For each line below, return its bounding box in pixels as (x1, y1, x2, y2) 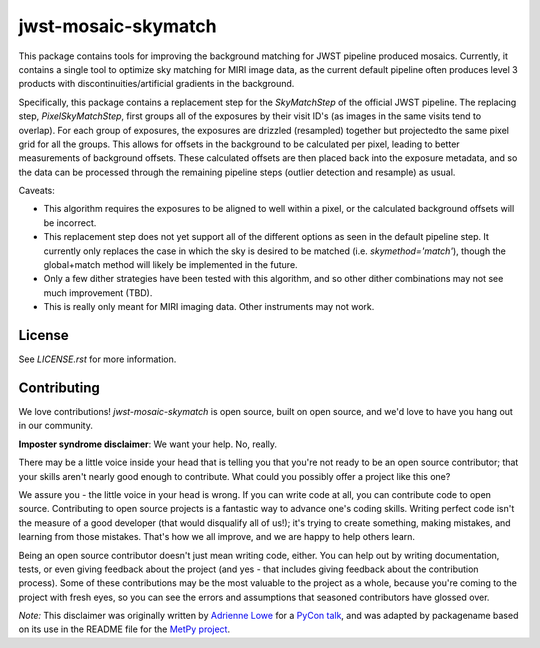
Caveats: (18, 185, 55, 197)
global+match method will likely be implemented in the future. (43, 259, 299, 271)
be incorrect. (43, 216, 97, 229)
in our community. (18, 420, 94, 432)
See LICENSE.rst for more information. (18, 353, 177, 365)
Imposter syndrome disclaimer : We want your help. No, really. (18, 438, 278, 450)
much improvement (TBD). (43, 286, 153, 299)
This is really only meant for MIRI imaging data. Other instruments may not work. (43, 301, 375, 313)
